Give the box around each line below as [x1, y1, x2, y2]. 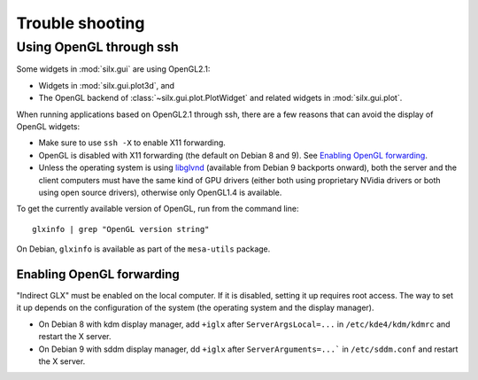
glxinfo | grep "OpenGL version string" [32, 224, 210, 234]
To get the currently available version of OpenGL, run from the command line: [16, 204, 299, 214]
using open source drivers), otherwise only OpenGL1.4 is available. [38, 187, 282, 198]
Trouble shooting [16, 13, 145, 33]
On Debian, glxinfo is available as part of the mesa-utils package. [16, 244, 271, 254]
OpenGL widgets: [16, 120, 81, 132]
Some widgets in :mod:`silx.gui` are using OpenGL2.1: [16, 64, 211, 74]
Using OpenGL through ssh [16, 39, 179, 55]
